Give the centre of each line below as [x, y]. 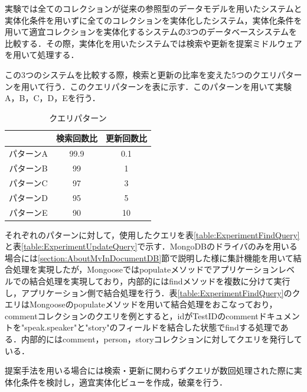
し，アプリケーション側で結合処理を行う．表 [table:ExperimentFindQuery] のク [153, 292]
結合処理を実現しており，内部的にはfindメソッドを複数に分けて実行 [160, 281]
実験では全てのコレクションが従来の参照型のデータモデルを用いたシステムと [153, 8]
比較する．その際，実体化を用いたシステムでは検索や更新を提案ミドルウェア [153, 43]
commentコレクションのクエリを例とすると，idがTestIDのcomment [132, 315]
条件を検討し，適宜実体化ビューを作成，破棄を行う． [124, 382]
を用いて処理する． [42, 55]
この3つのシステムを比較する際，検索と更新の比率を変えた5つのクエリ [141, 74]
